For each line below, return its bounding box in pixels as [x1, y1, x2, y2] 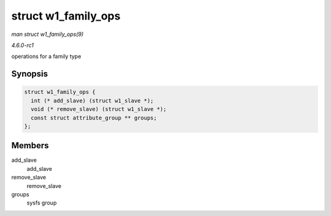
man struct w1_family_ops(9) [11, 31, 84, 38]
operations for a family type [11, 52, 82, 60]
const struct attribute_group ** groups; [31, 114, 158, 121]
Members [11, 140, 49, 151]
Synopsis [11, 69, 48, 79]
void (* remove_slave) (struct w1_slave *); [31, 106, 167, 113]
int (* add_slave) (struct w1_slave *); [31, 97, 154, 104]
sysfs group [26, 199, 57, 207]
